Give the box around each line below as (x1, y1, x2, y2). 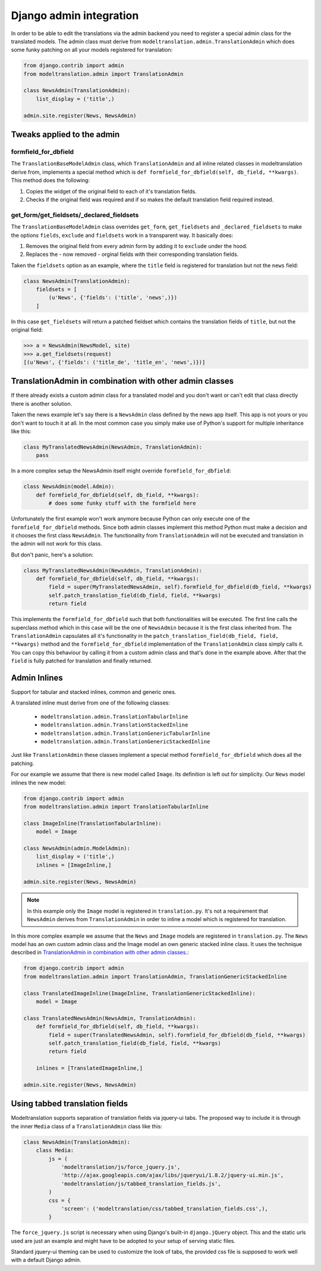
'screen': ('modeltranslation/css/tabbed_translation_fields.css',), (61, 1205, 269, 1212)
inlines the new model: (11, 779, 67, 786)
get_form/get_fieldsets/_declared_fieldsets (11, 211, 139, 219)
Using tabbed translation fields (11, 1098, 128, 1109)
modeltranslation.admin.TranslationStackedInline (40, 722, 188, 728)
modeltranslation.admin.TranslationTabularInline (40, 713, 188, 720)
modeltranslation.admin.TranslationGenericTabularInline (40, 730, 210, 737)
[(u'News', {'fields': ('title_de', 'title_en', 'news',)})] (23, 359, 206, 365)
